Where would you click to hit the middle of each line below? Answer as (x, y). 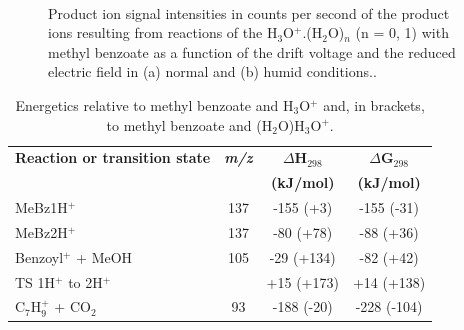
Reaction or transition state (113, 157)
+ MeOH (104, 256)
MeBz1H (41, 207)
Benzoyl (39, 256)
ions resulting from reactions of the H (163, 32)
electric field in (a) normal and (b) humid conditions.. (212, 71)
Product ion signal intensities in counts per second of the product (249, 12)
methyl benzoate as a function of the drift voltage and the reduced (252, 51)
